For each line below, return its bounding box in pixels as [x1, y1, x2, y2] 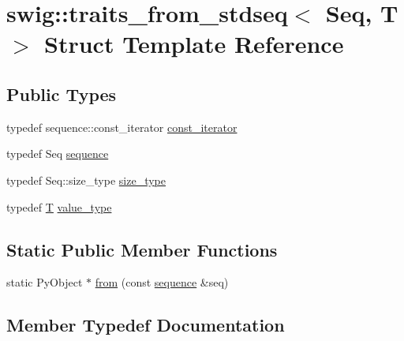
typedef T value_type [6, 198, 112, 215]
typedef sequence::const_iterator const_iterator [6, 118, 238, 135]
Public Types [6, 81, 117, 106]
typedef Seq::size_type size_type [6, 171, 166, 188]
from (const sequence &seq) [95, 274, 229, 290]
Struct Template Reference [44, 28, 344, 60]
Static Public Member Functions [6, 237, 278, 261]
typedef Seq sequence [6, 145, 109, 162]
